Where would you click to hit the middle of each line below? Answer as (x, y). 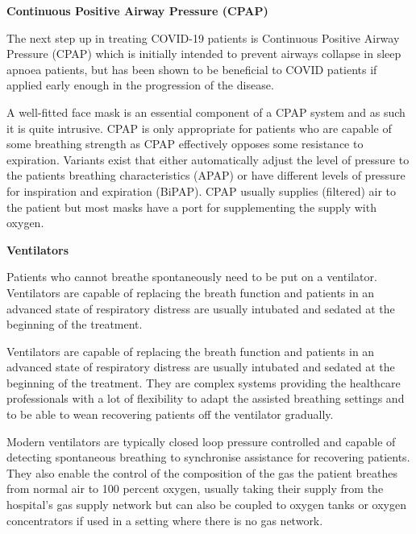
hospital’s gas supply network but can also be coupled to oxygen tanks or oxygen (206, 505)
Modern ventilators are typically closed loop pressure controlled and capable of (201, 441)
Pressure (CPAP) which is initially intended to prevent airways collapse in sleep (204, 54)
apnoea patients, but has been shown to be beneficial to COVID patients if (192, 69)
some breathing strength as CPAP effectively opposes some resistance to (185, 144)
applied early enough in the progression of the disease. (140, 85)
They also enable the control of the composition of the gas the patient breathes (202, 472)
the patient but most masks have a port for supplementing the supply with (191, 207)
